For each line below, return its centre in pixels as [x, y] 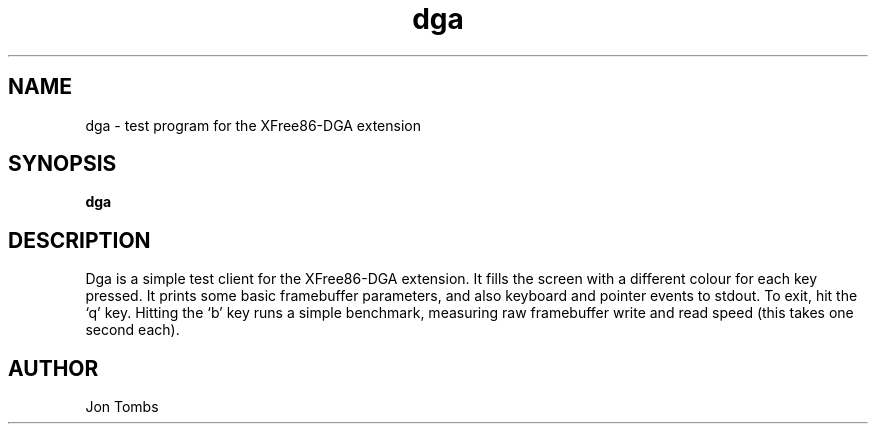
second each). [132, 330]
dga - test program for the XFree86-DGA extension [253, 125]
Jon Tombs [122, 407]
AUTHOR [53, 368]
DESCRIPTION [79, 240]
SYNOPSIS [62, 164]
